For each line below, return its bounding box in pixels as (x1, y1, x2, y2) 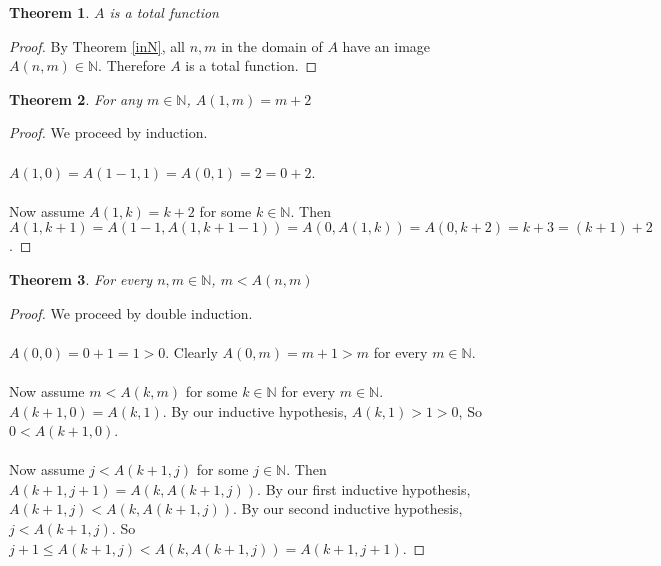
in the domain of (221, 35, 323, 56)
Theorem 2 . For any (9, 88, 142, 109)
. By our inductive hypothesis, (162, 400, 348, 421)
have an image (342, 35, 431, 56)
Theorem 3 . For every (9, 268, 153, 289)
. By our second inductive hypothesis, (232, 498, 463, 519)
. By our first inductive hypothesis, (257, 478, 471, 499)
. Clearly (165, 341, 218, 362)
